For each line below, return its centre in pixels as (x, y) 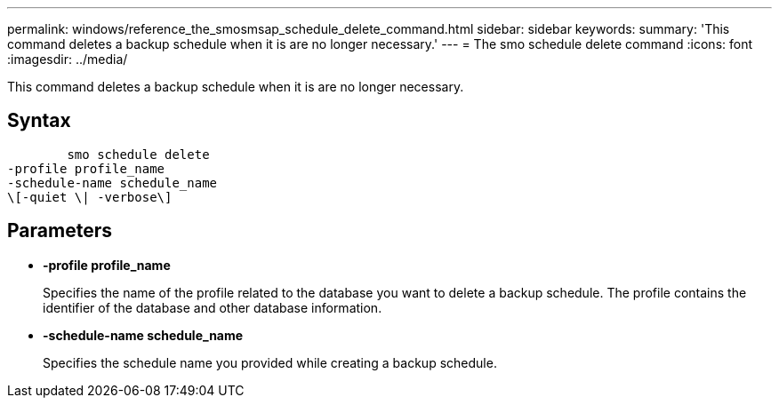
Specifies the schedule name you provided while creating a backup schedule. (270, 362)
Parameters (60, 231)
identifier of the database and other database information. (213, 307)
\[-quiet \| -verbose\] (90, 197)
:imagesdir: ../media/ (68, 59)
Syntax (39, 121)
